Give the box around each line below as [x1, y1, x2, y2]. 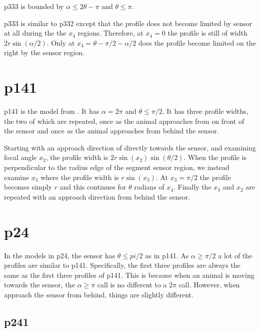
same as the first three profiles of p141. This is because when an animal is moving [4, 269, 254, 280]
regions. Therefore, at [77, 28, 143, 38]
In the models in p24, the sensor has [4, 250, 115, 260]
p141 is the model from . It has [4, 106, 99, 116]
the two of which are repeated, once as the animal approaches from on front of [4, 115, 244, 126]
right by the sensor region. [4, 47, 84, 58]
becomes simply [4, 182, 52, 192]
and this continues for [59, 182, 126, 192]
